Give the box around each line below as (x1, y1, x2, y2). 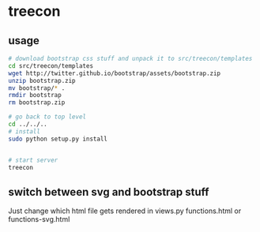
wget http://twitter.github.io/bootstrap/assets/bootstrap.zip (8, 69, 221, 77)
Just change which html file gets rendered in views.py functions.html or (8, 206, 242, 215)
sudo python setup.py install (8, 135, 108, 143)
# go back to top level (8, 113, 87, 121)
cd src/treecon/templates (8, 62, 93, 69)
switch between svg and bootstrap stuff (8, 185, 209, 199)
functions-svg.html (8, 215, 70, 224)
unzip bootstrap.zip (8, 77, 77, 84)
